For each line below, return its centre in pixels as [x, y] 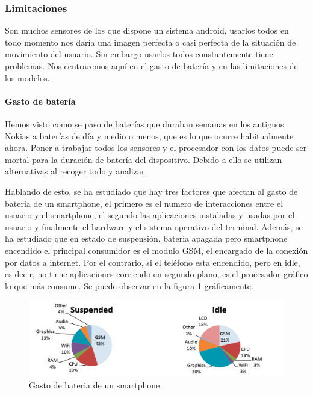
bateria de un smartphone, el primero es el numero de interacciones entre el [144, 203]
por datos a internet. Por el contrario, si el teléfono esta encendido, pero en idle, [153, 262]
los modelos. [27, 77]
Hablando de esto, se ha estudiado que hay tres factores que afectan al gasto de [151, 191]
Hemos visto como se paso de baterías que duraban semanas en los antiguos [144, 124]
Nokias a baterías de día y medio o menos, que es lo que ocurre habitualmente [149, 136]
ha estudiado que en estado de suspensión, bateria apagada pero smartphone [146, 238]
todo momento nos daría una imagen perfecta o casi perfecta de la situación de [150, 42]
